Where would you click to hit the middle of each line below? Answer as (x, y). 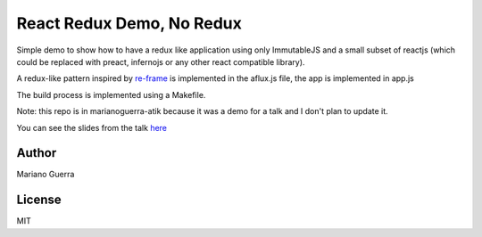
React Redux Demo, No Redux (129, 23)
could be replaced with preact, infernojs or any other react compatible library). (161, 61)
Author (37, 153)
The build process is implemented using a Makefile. (111, 94)
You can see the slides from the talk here (92, 127)
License (39, 200)
